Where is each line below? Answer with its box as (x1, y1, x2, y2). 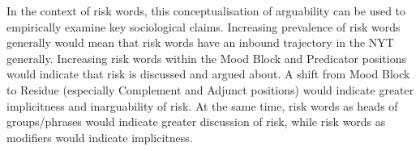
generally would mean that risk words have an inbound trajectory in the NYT (6, 34, 394, 51)
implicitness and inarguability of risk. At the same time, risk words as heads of (6, 97, 398, 114)
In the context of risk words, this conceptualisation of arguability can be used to (6, 2, 406, 19)
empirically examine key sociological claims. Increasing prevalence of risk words (6, 18, 401, 35)
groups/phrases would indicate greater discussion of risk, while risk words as (6, 113, 386, 130)
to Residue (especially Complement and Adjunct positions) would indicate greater (6, 81, 414, 98)
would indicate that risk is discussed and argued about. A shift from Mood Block (6, 65, 410, 82)
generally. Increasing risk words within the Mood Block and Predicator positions (6, 49, 406, 66)
